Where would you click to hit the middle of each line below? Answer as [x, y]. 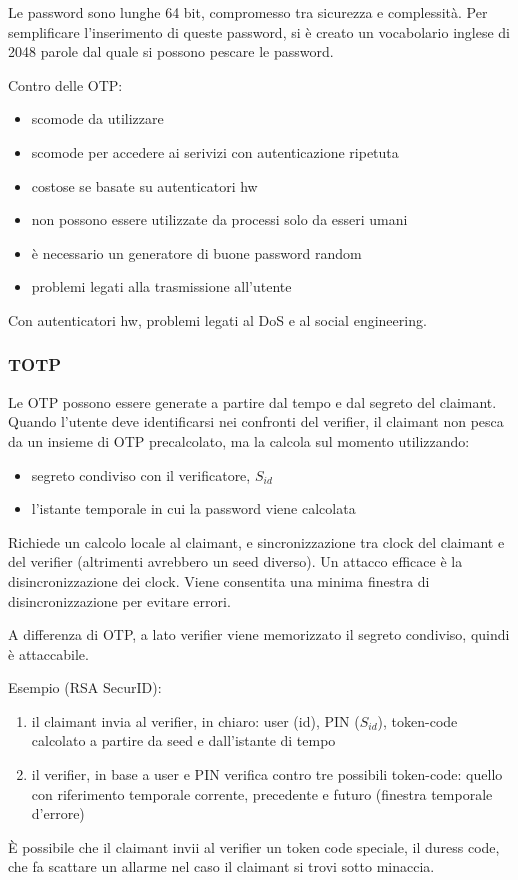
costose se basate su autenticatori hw [144, 185]
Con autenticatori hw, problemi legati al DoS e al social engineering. [217, 319]
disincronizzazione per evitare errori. [119, 600]
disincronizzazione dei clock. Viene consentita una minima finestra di [219, 580]
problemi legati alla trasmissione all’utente [161, 286]
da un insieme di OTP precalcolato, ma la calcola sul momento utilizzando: [239, 440]
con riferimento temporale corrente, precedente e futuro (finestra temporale [262, 793]
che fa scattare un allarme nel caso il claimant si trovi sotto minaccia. [221, 866]
